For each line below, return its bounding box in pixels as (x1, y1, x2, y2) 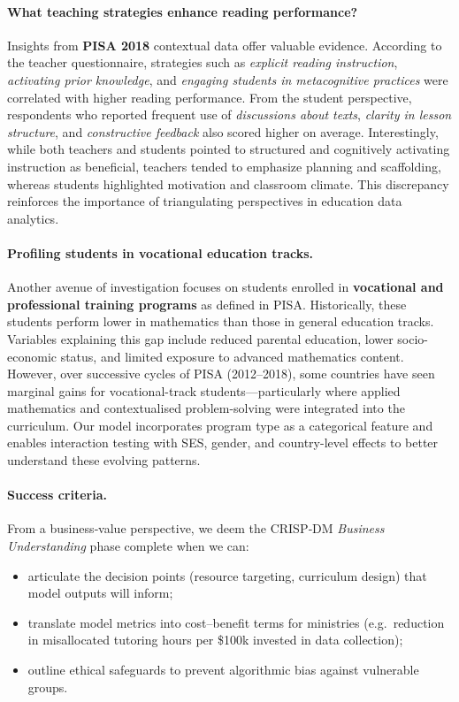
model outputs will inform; (27, 584, 173, 602)
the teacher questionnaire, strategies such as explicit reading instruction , (7, 53, 398, 72)
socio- (397, 329, 429, 347)
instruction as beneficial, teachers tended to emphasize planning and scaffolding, (7, 156, 441, 175)
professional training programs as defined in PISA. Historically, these (7, 294, 407, 313)
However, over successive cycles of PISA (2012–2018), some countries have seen (7, 364, 435, 383)
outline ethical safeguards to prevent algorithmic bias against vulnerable (27, 660, 419, 679)
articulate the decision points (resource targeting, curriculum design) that (27, 566, 427, 584)
